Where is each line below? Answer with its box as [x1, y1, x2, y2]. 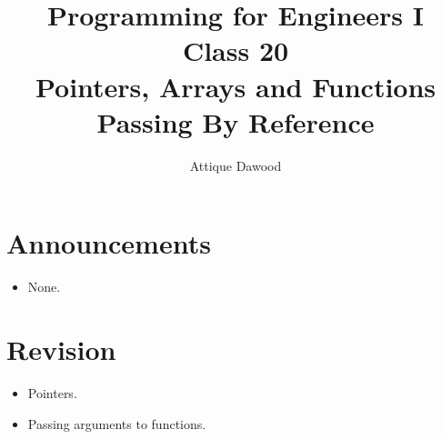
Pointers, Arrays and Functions [35, 67, 437, 105]
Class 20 [182, 32, 289, 69]
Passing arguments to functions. [27, 414, 206, 433]
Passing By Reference [96, 103, 375, 140]
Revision [6, 331, 116, 367]
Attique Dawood [189, 155, 282, 175]
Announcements [6, 224, 211, 262]
